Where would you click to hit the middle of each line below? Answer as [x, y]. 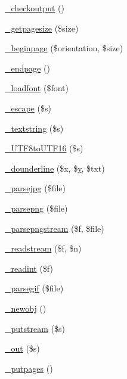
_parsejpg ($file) [35, 188]
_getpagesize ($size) [42, 28]
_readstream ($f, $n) [43, 248]
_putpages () [29, 368]
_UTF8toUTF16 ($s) [44, 148]
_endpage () [27, 68]
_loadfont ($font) [37, 88]
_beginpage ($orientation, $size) [64, 48]
